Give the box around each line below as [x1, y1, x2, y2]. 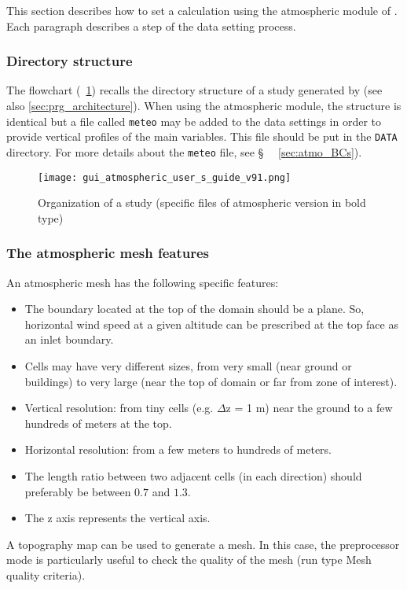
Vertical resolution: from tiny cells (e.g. [24, 399, 214, 416]
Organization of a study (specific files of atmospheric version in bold [38, 194, 366, 211]
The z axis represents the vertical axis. [24, 510, 211, 526]
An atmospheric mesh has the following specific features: [6, 274, 279, 290]
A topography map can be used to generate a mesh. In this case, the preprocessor [6, 536, 400, 552]
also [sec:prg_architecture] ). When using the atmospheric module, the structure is [6, 98, 401, 113]
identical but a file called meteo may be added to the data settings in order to [6, 112, 382, 129]
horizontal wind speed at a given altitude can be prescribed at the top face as [24, 315, 398, 332]
